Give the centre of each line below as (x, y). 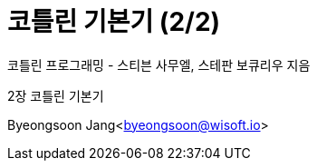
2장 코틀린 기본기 (56, 95)
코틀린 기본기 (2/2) (114, 22)
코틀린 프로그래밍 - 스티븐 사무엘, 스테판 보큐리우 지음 (159, 64)
